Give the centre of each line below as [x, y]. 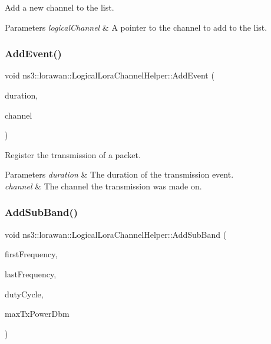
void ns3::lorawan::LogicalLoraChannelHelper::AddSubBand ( [116, 234]
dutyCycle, [24, 294]
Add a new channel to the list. [60, 7]
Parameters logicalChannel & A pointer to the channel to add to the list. [136, 27]
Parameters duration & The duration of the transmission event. [119, 174]
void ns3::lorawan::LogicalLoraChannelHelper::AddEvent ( [110, 75]
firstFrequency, [31, 254]
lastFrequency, [31, 273]
